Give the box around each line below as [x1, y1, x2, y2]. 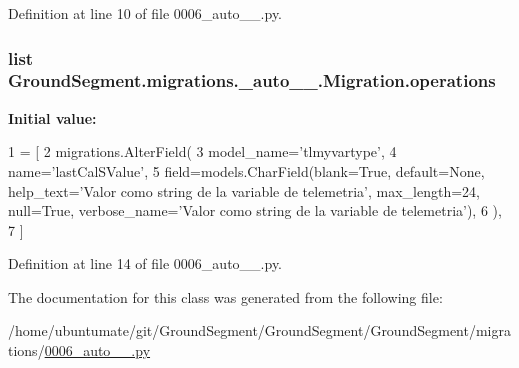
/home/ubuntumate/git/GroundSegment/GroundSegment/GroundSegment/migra [8, 320, 511, 341]
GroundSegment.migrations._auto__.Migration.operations [8, 68, 496, 93]
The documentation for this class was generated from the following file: [8, 286, 443, 307]
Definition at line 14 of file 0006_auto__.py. [8, 253, 283, 274]
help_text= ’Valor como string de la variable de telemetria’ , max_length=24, [8, 180, 480, 201]
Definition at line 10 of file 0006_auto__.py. [8, 3, 283, 23]
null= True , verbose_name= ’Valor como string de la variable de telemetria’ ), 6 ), [8, 200, 502, 221]
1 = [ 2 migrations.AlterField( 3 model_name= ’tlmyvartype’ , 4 [8, 141, 397, 162]
